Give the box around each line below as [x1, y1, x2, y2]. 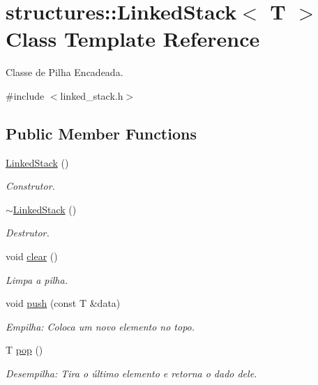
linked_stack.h [60, 88, 123, 103]
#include [6, 88, 45, 103]
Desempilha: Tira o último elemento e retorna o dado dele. [6, 366, 257, 381]
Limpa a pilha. [6, 272, 68, 287]
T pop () [6, 342, 43, 357]
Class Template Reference [6, 24, 260, 53]
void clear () [6, 249, 58, 264]
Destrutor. [6, 225, 50, 240]
